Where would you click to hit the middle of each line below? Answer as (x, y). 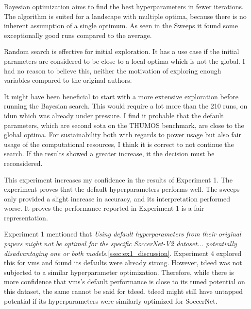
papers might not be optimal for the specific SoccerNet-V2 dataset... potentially (120, 244)
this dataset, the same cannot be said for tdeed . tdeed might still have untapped (124, 291)
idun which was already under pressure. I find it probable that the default (114, 115)
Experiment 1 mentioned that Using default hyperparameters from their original (123, 234)
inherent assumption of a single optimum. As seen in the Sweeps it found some (121, 26)
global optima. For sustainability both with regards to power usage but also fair (123, 135)
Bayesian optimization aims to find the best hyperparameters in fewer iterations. (124, 6)
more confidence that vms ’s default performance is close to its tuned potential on (125, 282)
